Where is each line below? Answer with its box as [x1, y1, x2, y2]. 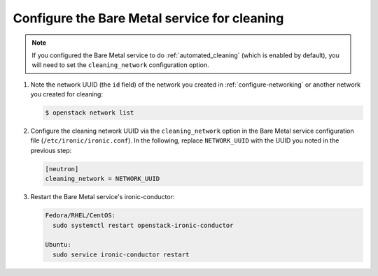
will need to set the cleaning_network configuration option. [31, 61, 209, 69]
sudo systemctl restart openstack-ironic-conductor [52, 221, 234, 229]
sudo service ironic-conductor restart [52, 250, 190, 259]
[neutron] [45, 165, 79, 173]
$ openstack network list [45, 109, 134, 117]
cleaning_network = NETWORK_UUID [45, 175, 160, 183]
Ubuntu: [45, 241, 71, 249]
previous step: [30, 146, 72, 154]
